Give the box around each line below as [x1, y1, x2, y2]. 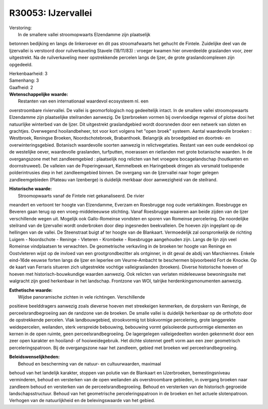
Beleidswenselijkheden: [9, 354, 60, 360]
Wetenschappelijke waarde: [9, 92, 68, 98]
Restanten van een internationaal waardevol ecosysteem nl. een [18, 98, 149, 104]
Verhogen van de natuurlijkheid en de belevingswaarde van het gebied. [9, 398, 155, 404]
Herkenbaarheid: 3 [9, 70, 48, 76]
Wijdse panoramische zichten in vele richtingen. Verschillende [18, 294, 145, 300]
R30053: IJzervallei [9, 7, 92, 18]
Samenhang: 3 [9, 77, 39, 84]
